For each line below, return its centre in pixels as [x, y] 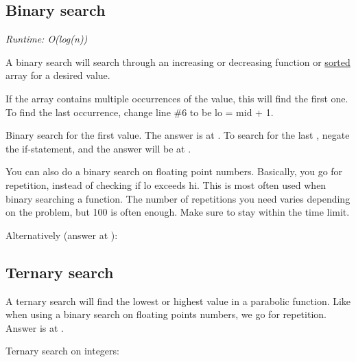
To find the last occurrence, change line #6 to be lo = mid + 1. [140, 112]
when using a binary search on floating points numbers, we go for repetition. [166, 314]
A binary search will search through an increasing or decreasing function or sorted [178, 61]
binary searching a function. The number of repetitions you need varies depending [178, 198]
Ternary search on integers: [62, 351]
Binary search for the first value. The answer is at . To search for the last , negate [178, 135]
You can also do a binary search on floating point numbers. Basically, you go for [174, 171]
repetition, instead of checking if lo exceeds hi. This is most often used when [166, 184]
